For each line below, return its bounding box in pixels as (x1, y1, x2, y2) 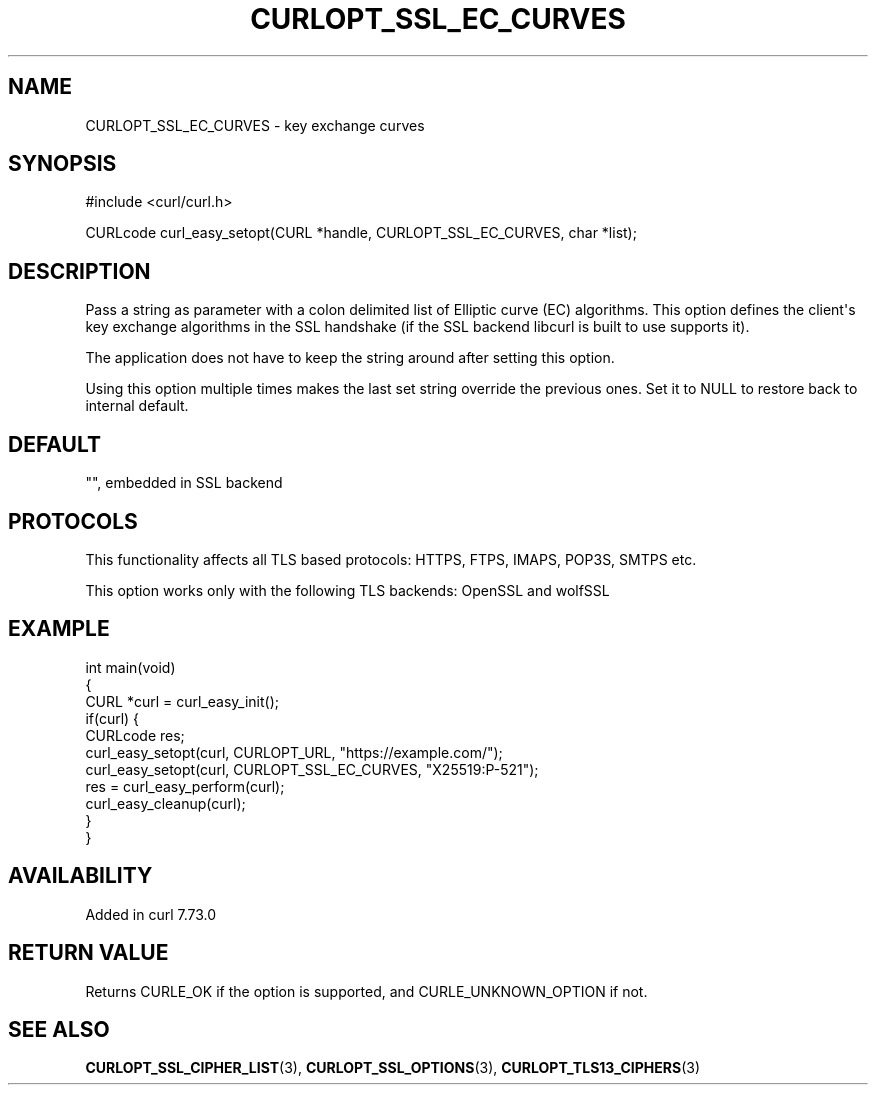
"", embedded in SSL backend (85, 474, 283, 492)
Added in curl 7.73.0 (85, 905, 217, 923)
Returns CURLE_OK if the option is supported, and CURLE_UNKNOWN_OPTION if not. (85, 982, 648, 1000)
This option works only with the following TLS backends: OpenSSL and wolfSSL (85, 581, 610, 599)
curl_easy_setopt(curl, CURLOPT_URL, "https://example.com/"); (85, 743, 503, 761)
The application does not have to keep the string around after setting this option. (85, 349, 615, 367)
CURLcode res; (85, 726, 185, 744)
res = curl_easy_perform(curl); (85, 777, 285, 795)
